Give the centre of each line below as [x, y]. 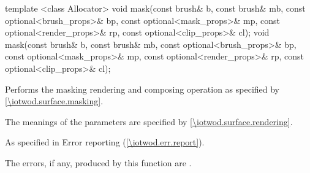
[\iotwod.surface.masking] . [54, 101]
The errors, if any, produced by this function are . [98, 162]
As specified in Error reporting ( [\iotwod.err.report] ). [105, 142]
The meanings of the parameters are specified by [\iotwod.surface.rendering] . [149, 121]
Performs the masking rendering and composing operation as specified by [142, 89]
